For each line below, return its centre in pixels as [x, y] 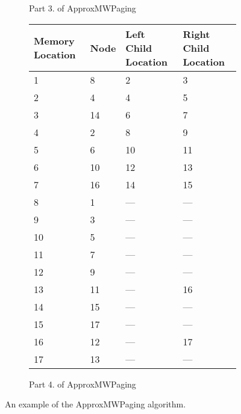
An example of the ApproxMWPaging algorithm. [95, 404]
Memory [54, 41]
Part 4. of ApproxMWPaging [83, 384]
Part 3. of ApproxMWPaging [83, 8]
